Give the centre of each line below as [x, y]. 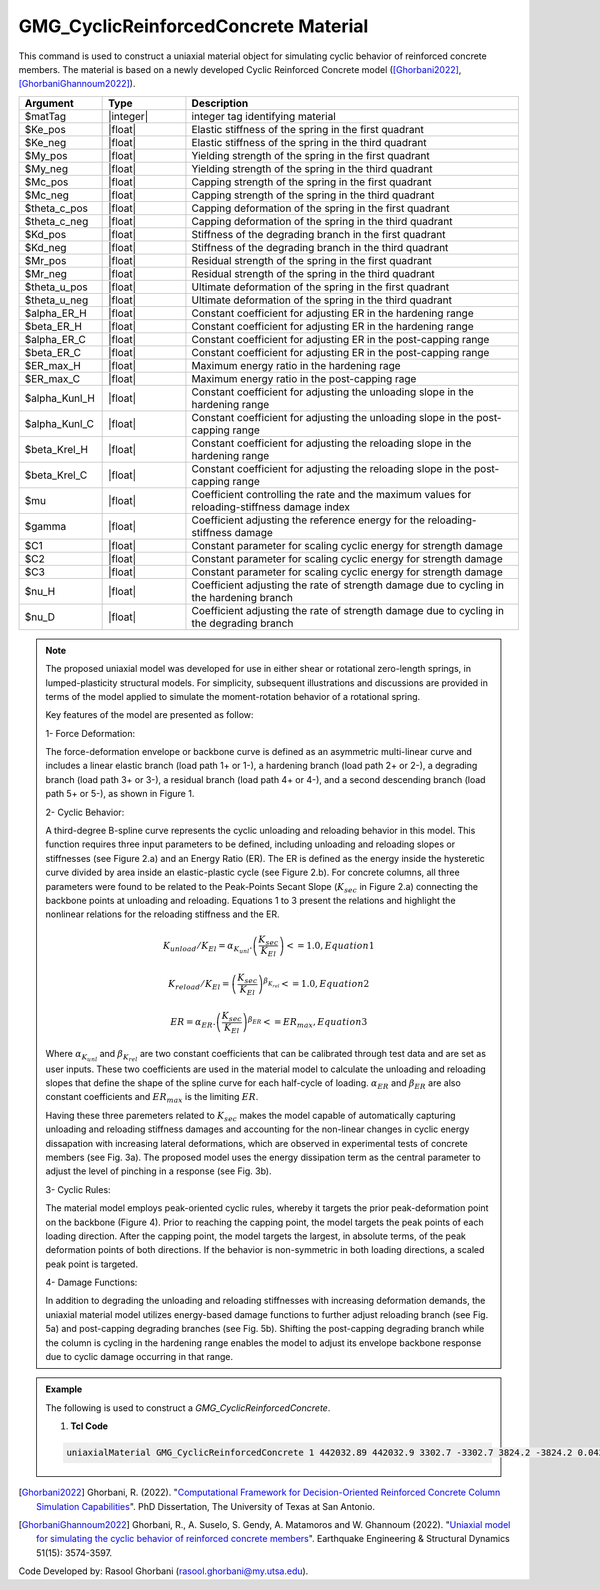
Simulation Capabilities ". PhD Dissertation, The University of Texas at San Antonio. [205, 1506]
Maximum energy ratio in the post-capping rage [304, 378]
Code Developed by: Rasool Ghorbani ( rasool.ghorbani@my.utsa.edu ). [163, 1571]
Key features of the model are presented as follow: [149, 715]
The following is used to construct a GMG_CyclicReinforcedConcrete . [188, 1407]
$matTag [45, 116]
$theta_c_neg [56, 221]
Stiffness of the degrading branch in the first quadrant [318, 234]
